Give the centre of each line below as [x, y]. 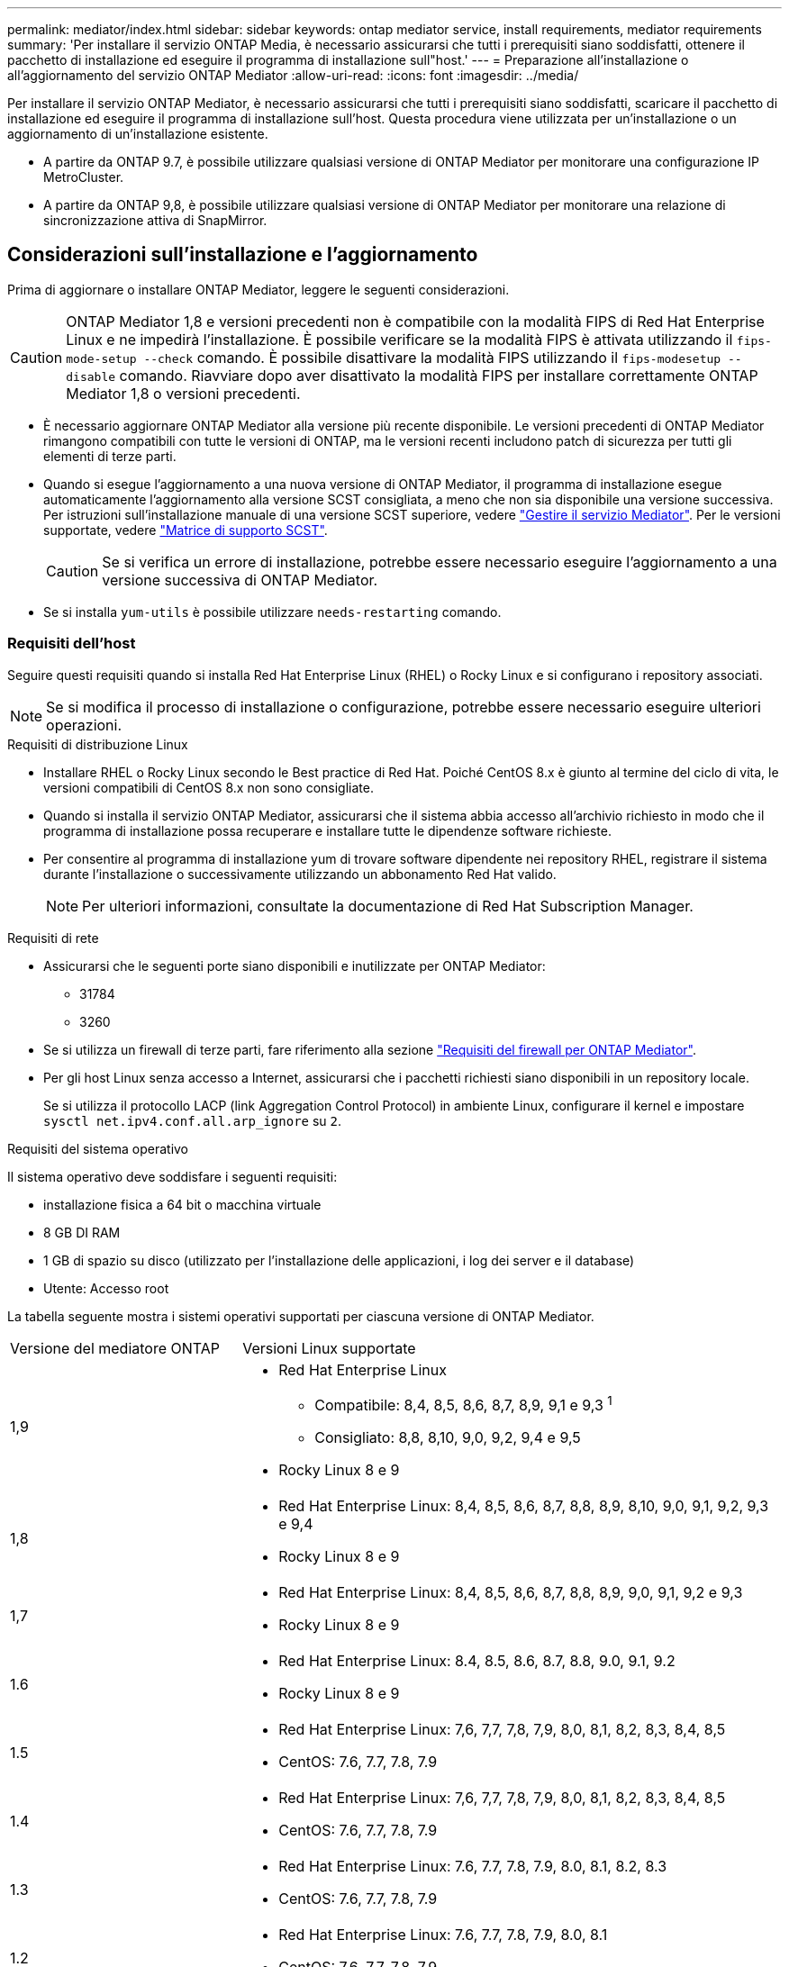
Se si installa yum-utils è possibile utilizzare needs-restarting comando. [272, 612]
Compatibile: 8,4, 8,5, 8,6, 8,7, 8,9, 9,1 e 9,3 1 [463, 1403]
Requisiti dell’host [72, 644]
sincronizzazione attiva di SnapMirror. [155, 220]
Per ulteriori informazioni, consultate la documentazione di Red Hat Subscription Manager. [388, 906]
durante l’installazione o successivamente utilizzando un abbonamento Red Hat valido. [300, 874]
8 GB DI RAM [82, 1232]
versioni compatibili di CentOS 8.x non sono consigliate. [209, 787]
